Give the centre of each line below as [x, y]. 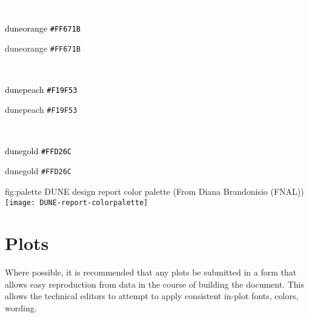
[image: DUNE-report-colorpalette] [77, 202]
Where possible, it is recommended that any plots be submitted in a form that [151, 272]
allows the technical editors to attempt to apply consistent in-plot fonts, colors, [152, 296]
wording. [21, 308]
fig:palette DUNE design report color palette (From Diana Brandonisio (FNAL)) [154, 191]
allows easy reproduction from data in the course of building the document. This [154, 284]
